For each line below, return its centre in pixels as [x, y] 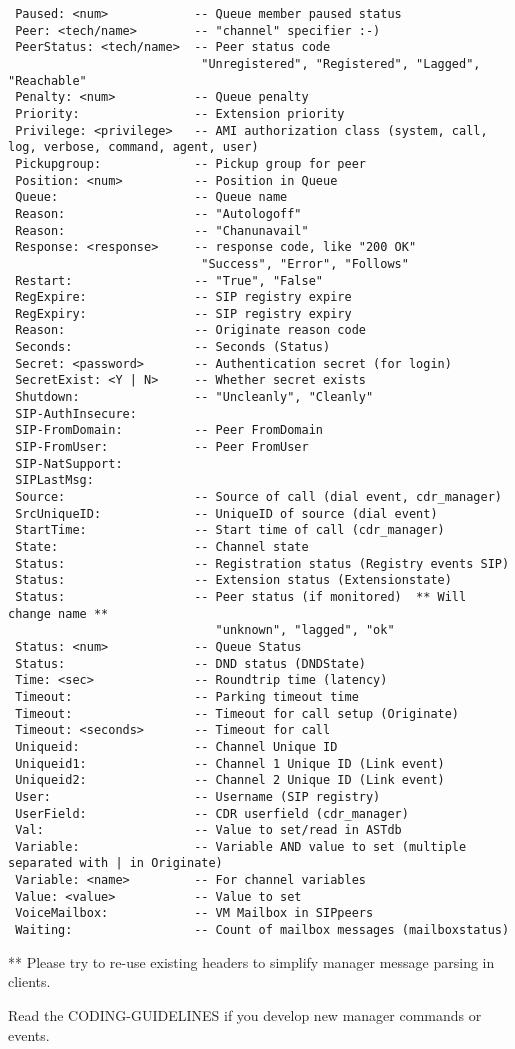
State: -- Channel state [162, 547]
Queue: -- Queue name [151, 197]
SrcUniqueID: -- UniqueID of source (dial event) [226, 513]
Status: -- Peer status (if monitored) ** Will [241, 596]
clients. [29, 981]
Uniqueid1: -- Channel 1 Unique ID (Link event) [230, 763]
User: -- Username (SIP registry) [198, 796]
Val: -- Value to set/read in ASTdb [208, 830]
